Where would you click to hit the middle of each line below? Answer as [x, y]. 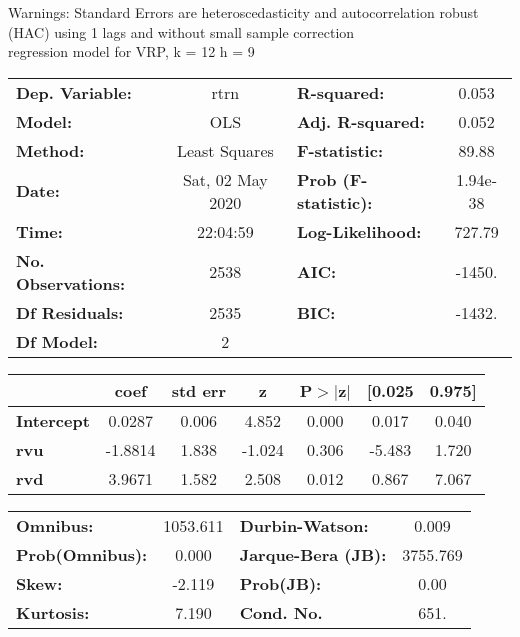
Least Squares [225, 150]
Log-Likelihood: [359, 231]
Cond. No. [281, 612]
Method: [50, 150]
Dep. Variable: [74, 92]
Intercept [53, 420]
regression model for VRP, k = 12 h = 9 [131, 51]
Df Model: [57, 341]
